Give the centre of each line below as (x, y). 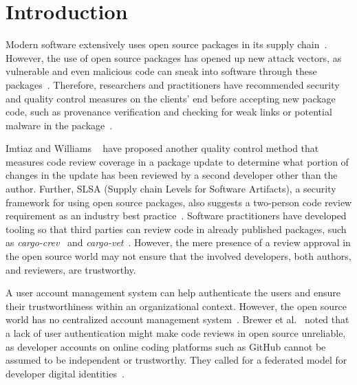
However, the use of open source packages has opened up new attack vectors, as (174, 57)
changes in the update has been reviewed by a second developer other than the (172, 175)
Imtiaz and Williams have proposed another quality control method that (162, 148)
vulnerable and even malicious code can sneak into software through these (161, 71)
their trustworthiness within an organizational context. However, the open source (176, 306)
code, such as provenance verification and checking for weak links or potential (169, 112)
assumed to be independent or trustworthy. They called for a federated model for (176, 360)
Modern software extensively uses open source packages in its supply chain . (166, 44)
